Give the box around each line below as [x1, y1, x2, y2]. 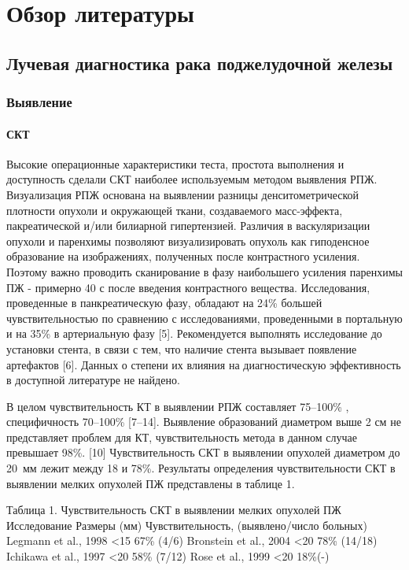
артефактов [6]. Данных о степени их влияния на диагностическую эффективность [6, 356, 401, 372]
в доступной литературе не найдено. [6, 372, 180, 388]
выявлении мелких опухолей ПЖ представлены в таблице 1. [6, 475, 295, 491]
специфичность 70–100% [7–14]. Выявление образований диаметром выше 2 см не [6, 413, 401, 430]
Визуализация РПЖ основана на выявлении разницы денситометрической [6, 186, 359, 202]
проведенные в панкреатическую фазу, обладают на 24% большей [6, 294, 322, 311]
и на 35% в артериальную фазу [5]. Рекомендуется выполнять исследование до [6, 325, 382, 342]
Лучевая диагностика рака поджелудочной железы [6, 50, 393, 75]
